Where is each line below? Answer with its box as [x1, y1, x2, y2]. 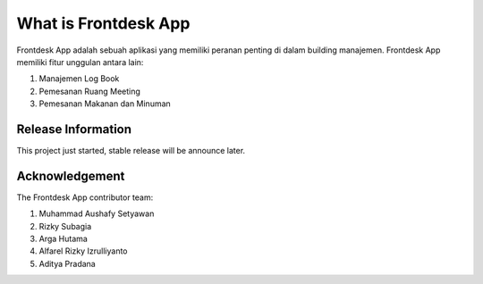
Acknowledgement [16, 168, 125, 183]
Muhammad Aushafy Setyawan [38, 208, 155, 219]
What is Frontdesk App [16, 13, 191, 33]
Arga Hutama [38, 233, 89, 245]
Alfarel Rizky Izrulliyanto [38, 246, 129, 256]
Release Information [16, 121, 132, 137]
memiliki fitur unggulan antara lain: [16, 56, 144, 67]
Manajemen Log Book [38, 73, 120, 84]
